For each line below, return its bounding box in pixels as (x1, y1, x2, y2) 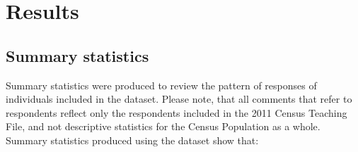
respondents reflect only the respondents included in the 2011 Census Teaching (6, 105, 347, 120)
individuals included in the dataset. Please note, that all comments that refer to (6, 91, 352, 106)
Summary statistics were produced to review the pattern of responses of (6, 77, 317, 92)
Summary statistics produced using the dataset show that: (6, 132, 259, 147)
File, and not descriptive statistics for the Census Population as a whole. (6, 119, 321, 134)
